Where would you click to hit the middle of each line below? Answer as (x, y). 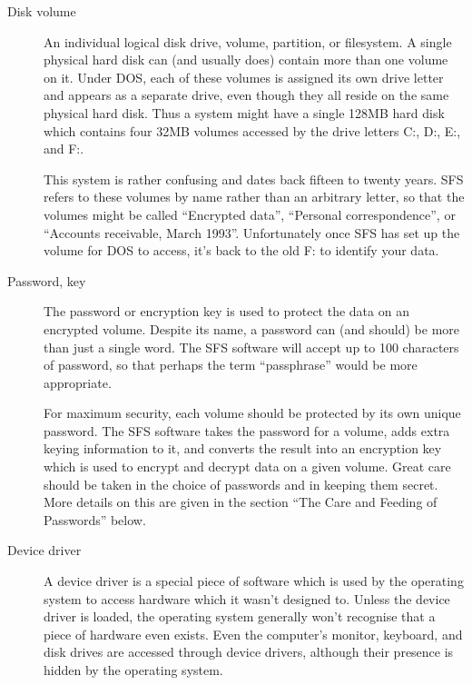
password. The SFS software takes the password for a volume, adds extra (247, 430)
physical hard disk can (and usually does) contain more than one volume (246, 60)
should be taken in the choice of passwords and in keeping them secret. (241, 484)
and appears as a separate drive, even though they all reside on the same (246, 95)
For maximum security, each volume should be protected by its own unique (252, 413)
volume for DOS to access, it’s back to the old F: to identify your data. (241, 250)
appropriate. (78, 382)
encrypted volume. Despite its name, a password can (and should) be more (252, 328)
